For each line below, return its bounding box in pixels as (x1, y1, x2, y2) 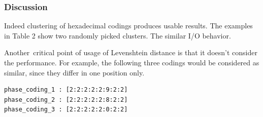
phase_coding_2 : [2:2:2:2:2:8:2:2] (4, 96, 128, 103)
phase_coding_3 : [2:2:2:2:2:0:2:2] (4, 106, 128, 113)
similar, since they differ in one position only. (4, 67, 145, 77)
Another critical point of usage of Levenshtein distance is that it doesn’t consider (4, 47, 257, 58)
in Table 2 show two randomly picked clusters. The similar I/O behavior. (4, 30, 231, 41)
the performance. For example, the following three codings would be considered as (4, 57, 259, 67)
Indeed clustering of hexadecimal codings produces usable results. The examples (4, 20, 253, 31)
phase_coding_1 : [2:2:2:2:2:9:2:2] (4, 86, 128, 94)
